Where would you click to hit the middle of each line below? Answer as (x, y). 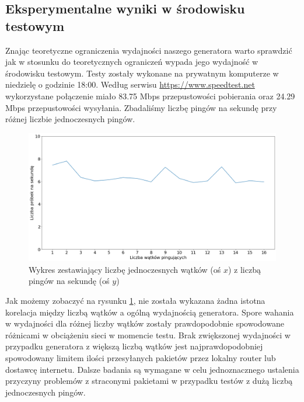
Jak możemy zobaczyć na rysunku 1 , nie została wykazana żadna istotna (135, 300)
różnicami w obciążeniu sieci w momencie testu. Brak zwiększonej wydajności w (148, 335)
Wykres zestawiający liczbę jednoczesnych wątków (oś (125, 269)
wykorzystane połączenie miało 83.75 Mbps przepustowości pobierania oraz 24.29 (150, 96)
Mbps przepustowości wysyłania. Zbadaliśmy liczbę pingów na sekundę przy (141, 107)
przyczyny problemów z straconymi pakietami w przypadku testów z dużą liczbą (149, 381)
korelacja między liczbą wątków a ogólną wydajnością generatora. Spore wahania (150, 312)
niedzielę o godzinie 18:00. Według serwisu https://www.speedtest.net (130, 84)
